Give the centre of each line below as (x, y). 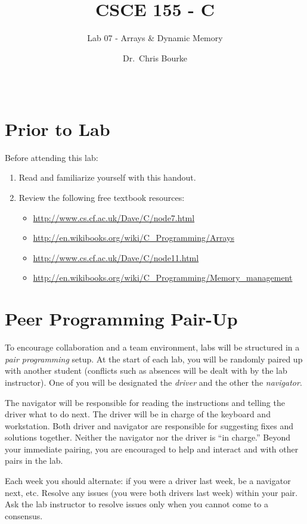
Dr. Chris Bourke (155, 58)
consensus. (24, 515)
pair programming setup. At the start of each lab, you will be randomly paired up (154, 359)
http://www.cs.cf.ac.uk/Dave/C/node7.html (114, 217)
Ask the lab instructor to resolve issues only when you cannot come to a (137, 504)
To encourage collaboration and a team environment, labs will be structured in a (152, 347)
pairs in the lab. (34, 461)
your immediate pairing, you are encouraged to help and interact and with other (152, 449)
